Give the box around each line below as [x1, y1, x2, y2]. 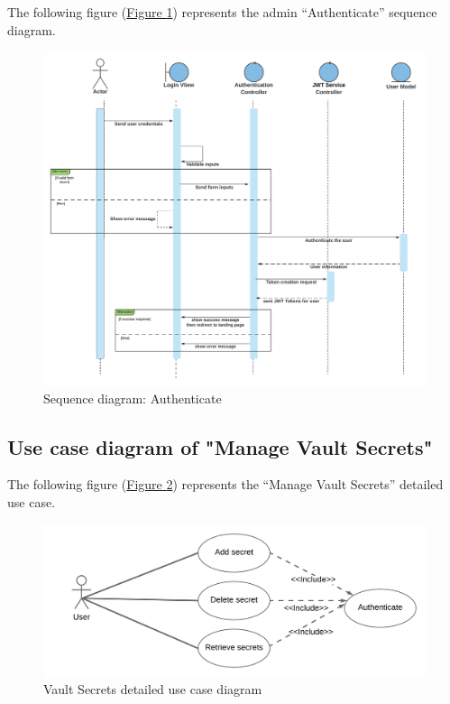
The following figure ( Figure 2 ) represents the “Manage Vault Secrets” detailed [7, 475, 444, 494]
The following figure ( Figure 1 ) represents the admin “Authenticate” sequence [7, 3, 437, 21]
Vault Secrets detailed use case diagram [43, 680, 262, 699]
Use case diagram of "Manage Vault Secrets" [7, 432, 433, 460]
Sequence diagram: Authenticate [43, 388, 222, 407]
